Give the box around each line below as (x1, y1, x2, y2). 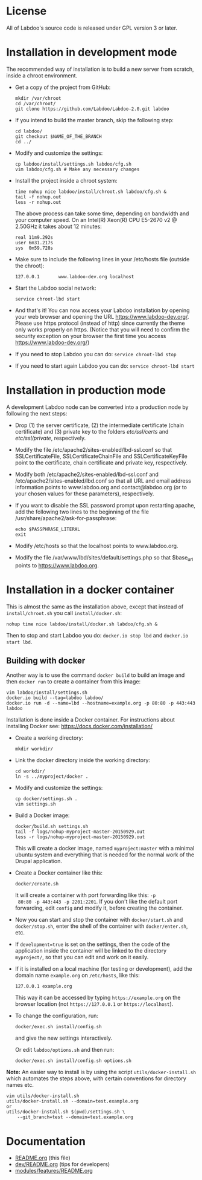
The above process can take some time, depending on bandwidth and (14, 210, 189, 217)
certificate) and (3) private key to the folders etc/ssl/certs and (14, 428, 169, 435)
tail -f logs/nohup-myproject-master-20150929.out (14, 829, 145, 835)
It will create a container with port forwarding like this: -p (14, 892, 156, 899)
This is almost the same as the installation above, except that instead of (6, 603, 184, 610)
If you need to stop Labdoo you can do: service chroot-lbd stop (14, 350, 177, 357)
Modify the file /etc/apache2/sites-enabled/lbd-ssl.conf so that (14, 446, 172, 453)
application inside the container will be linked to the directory (14, 947, 167, 954)
